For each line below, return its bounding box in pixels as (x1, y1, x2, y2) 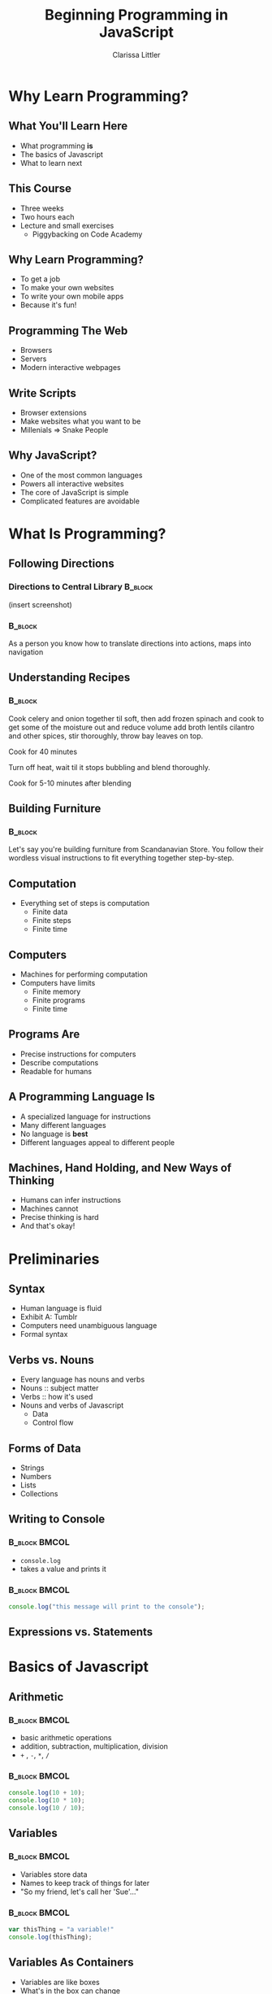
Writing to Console (8, 1513, 106, 1526)
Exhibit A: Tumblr (19, 1312, 78, 1322)
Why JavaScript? (8, 449, 97, 463)
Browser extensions (19, 408, 87, 417)
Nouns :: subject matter (19, 1383, 99, 1393)
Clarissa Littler (112, 50, 161, 59)
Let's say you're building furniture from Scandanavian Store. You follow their (8, 844, 264, 855)
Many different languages (19, 1120, 107, 1130)
